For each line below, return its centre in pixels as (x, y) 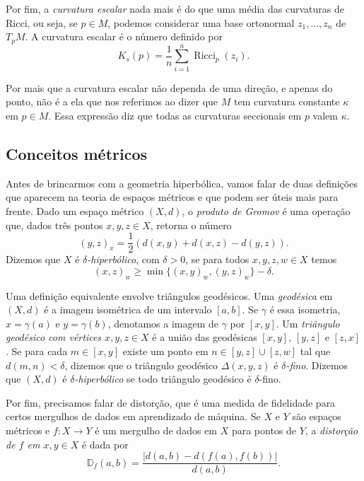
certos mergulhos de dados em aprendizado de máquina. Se (133, 416)
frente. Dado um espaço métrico (75, 210)
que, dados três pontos (54, 225)
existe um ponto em (165, 350)
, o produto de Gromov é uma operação (266, 210)
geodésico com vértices (54, 337)
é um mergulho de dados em (156, 430)
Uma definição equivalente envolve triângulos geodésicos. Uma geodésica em (169, 295)
